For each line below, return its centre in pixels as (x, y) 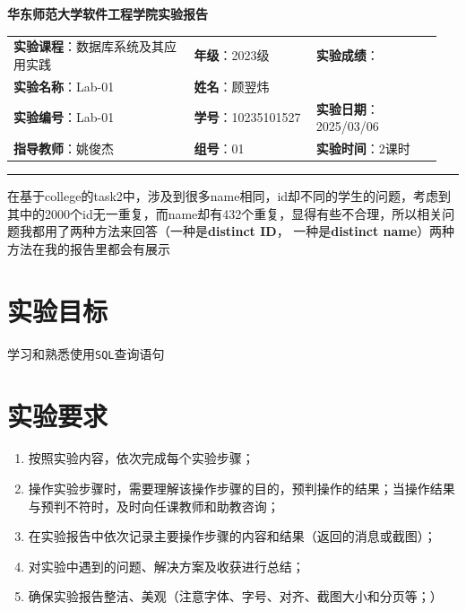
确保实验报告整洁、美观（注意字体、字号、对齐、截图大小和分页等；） (235, 596)
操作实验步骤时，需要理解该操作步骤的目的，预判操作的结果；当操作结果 (242, 489)
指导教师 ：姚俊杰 (64, 148)
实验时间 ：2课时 (363, 148)
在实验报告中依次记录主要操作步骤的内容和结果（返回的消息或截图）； (232, 536)
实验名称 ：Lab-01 (64, 86)
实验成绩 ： (347, 55)
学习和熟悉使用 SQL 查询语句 (86, 353)
